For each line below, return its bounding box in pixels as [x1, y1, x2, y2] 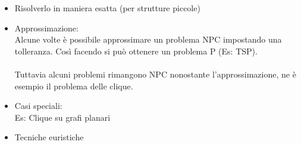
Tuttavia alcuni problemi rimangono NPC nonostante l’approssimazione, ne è [14, 67, 296, 80]
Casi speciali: [14, 99, 62, 112]
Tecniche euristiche [14, 131, 84, 143]
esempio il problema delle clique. [14, 79, 133, 92]
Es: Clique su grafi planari [14, 111, 111, 123]
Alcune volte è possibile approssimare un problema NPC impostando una [14, 33, 282, 46]
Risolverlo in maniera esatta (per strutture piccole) [14, 2, 200, 14]
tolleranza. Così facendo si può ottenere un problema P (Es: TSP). [14, 44, 258, 57]
